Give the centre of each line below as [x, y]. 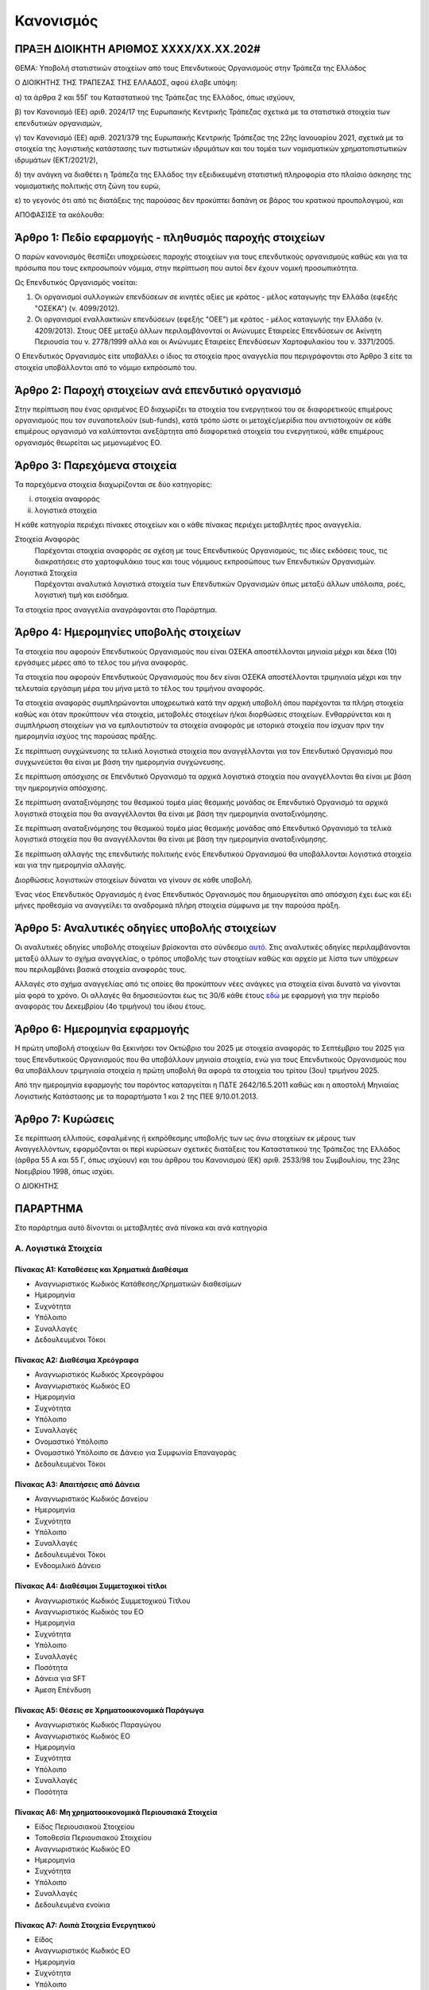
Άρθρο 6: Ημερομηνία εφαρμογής [102, 1030]
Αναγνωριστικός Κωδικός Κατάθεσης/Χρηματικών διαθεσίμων [138, 1284]
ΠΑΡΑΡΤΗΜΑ [49, 1209]
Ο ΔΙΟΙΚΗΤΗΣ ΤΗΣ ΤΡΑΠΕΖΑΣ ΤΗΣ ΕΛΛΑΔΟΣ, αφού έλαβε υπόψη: [126, 83]
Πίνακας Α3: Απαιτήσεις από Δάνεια [77, 1484]
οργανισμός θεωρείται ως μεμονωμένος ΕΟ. [88, 443]
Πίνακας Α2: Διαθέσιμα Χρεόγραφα [77, 1360]
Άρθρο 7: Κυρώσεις [64, 1119]
